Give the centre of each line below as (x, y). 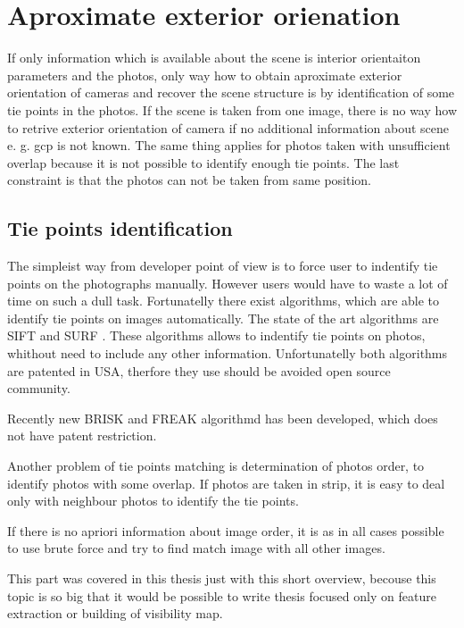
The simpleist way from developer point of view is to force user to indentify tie (223, 266)
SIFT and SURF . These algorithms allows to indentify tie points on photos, (216, 335)
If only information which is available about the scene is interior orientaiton (214, 58)
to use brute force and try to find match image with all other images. (196, 548)
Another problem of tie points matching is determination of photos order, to (216, 466)
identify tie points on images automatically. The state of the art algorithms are (223, 318)
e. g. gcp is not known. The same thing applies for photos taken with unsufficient (229, 145)
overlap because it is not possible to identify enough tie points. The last (203, 162)
